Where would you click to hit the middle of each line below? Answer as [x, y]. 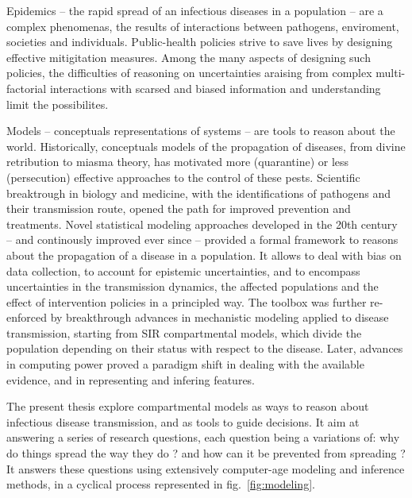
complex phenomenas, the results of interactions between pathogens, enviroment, [203, 26]
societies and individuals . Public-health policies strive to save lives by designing [200, 42]
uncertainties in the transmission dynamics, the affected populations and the [193, 286]
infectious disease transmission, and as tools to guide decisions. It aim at [183, 421]
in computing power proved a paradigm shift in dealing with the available [185, 364]
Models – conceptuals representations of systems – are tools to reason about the [201, 131]
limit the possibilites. [58, 104]
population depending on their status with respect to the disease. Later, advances [205, 348]
